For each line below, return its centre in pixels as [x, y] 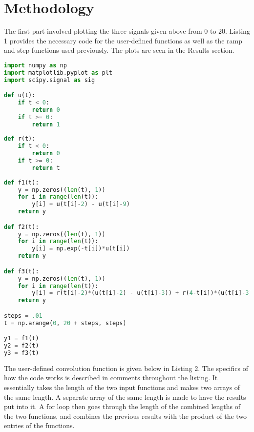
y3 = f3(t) [21, 353]
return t [46, 168]
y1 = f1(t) [21, 339]
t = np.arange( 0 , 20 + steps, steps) [65, 323]
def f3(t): [21, 271]
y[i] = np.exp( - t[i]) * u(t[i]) [81, 249]
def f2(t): [21, 227]
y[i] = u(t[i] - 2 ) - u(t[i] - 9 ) [81, 204]
